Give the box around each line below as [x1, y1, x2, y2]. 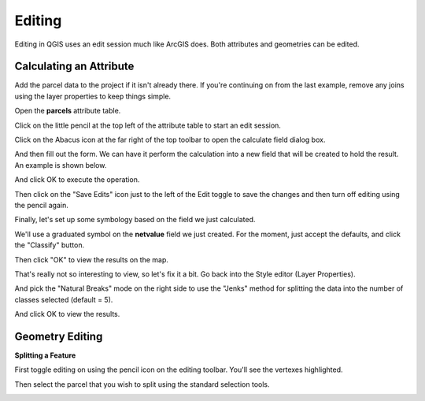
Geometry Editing [14, 329, 103, 343]
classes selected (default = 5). [14, 295, 113, 304]
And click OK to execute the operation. [14, 175, 140, 184]
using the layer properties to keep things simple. [14, 91, 172, 101]
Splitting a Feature [14, 351, 76, 360]
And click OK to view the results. [14, 310, 120, 319]
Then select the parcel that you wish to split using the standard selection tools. [14, 379, 270, 389]
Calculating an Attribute [14, 60, 135, 73]
